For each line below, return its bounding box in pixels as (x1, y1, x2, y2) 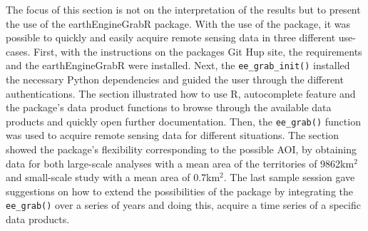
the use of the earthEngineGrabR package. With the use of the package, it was (6, 16, 350, 31)
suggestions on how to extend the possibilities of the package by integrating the (6, 183, 353, 198)
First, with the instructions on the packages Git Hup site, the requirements (34, 43, 362, 58)
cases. (6, 43, 31, 58)
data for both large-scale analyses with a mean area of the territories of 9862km (6, 155, 354, 170)
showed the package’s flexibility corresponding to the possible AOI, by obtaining (6, 142, 357, 157)
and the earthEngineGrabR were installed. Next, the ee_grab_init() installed (6, 58, 350, 73)
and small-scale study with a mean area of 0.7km (6, 170, 220, 185)
